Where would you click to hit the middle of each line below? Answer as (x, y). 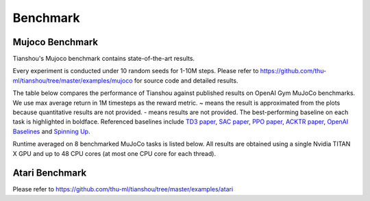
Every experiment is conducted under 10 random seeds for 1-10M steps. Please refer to (136, 71)
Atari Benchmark (50, 173)
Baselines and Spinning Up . (51, 131)
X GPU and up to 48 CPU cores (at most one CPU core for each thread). (114, 153)
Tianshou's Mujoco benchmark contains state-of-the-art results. (104, 59)
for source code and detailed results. (186, 80)
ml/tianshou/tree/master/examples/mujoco (73, 80)
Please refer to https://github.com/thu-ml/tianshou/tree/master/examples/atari (123, 189)
